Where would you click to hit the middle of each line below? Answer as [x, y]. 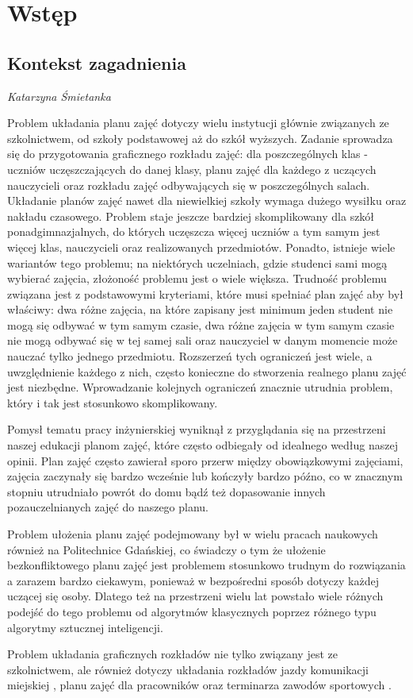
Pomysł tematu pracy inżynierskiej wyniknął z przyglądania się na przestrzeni [197, 429]
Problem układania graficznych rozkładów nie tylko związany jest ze [172, 654]
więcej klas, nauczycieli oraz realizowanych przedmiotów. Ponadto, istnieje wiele [201, 247]
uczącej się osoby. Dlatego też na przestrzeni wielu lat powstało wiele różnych [195, 596]
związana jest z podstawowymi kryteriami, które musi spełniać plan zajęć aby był [205, 293]
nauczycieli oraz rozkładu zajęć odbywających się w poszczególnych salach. [189, 185]
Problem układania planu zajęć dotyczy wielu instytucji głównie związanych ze [198, 123]
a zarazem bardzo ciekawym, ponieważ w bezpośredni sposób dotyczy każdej [193, 580]
